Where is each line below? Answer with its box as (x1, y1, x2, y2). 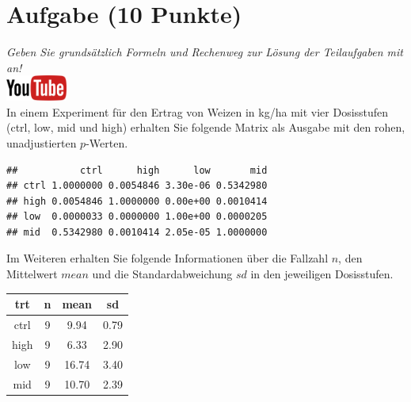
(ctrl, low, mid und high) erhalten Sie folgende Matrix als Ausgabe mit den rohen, (6, 119, 405, 136)
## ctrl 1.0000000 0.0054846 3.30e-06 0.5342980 (6, 180, 268, 192)
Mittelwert (6, 266, 58, 282)
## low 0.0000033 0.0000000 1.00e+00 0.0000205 (6, 211, 268, 223)
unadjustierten (6, 134, 77, 151)
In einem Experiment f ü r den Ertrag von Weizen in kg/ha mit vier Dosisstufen (6, 103, 389, 120)
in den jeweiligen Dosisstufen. (250, 266, 394, 282)
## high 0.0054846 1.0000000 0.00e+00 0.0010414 (6, 195, 268, 207)
